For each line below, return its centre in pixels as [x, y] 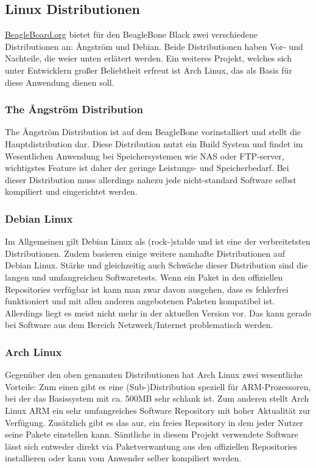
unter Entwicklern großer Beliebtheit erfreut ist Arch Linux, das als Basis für [149, 70]
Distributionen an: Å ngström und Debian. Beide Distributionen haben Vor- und [154, 46]
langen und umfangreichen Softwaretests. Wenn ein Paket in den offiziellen [144, 277]
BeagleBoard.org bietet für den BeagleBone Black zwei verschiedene [131, 34]
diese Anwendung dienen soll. [60, 82]
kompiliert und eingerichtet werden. [71, 191]
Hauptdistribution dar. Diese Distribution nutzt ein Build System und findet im [154, 143]
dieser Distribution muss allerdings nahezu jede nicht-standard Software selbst [151, 179]
